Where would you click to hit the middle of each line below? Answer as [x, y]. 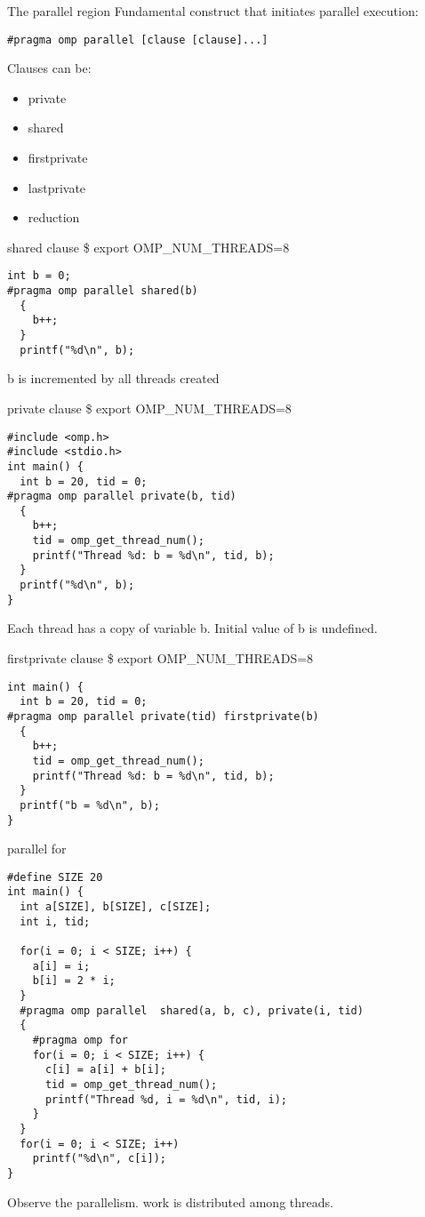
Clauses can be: [49, 68]
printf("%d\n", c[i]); [99, 1159]
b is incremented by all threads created [113, 378]
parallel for [37, 849]
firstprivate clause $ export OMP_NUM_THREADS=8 [160, 658]
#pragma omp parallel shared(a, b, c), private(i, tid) [192, 1010]
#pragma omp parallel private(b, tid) [122, 496]
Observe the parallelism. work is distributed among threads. [170, 1201]
